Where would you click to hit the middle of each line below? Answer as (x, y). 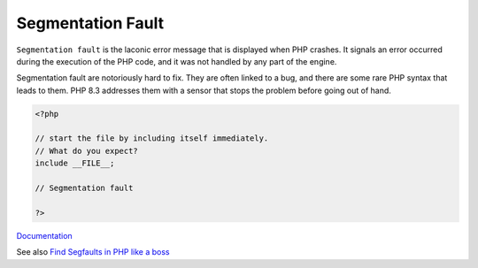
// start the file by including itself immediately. (152, 138)
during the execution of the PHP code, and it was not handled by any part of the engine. (177, 61)
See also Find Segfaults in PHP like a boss (93, 252)
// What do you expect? (87, 151)
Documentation (44, 235)
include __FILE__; (75, 163)
